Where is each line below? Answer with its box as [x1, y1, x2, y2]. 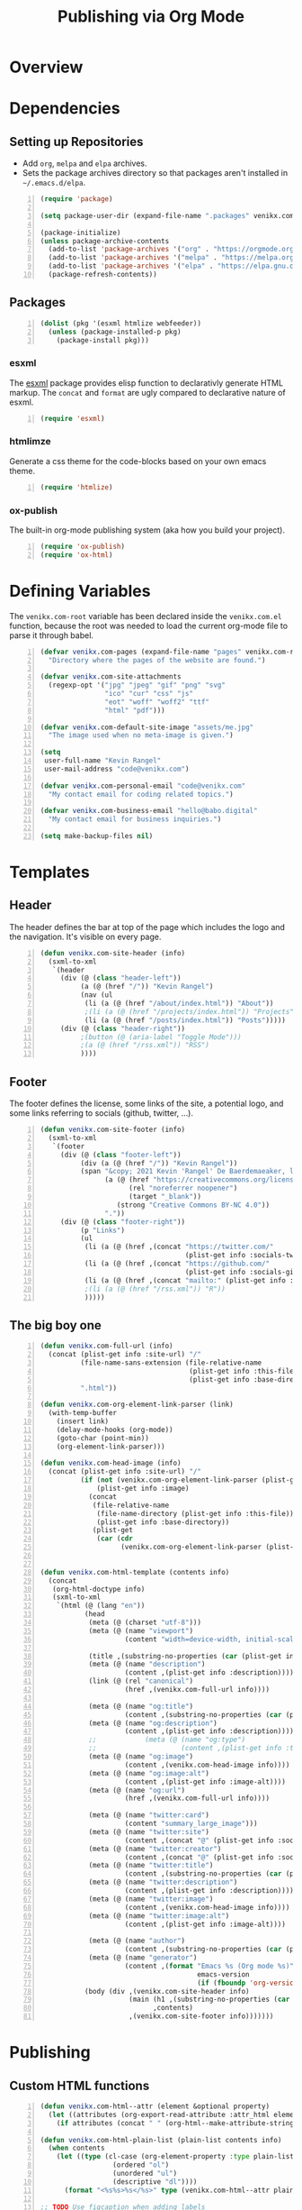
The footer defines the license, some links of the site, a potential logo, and [9, 1098, 284, 1110]
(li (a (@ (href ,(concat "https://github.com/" [84, 1259, 271, 1268]
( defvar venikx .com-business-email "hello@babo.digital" [40, 807, 258, 816]
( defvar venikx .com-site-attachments [40, 672, 182, 681]
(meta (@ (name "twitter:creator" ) [88, 1844, 222, 1853]
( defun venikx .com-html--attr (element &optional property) [40, 2102, 271, 2111]
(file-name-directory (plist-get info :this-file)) [96, 1509, 295, 1518]
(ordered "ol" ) [111, 2160, 170, 2169]
